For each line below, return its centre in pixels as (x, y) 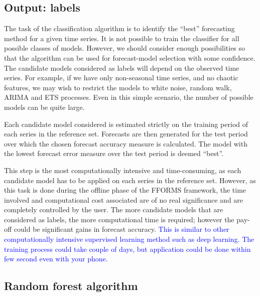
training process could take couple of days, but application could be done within (127, 249)
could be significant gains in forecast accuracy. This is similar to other (121, 229)
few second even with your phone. (56, 259)
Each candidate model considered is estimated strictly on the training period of (126, 124)
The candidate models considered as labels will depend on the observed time (122, 67)
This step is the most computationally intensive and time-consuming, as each (123, 170)
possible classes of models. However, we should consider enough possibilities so (125, 48)
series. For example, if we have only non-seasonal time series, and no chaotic (121, 78)
